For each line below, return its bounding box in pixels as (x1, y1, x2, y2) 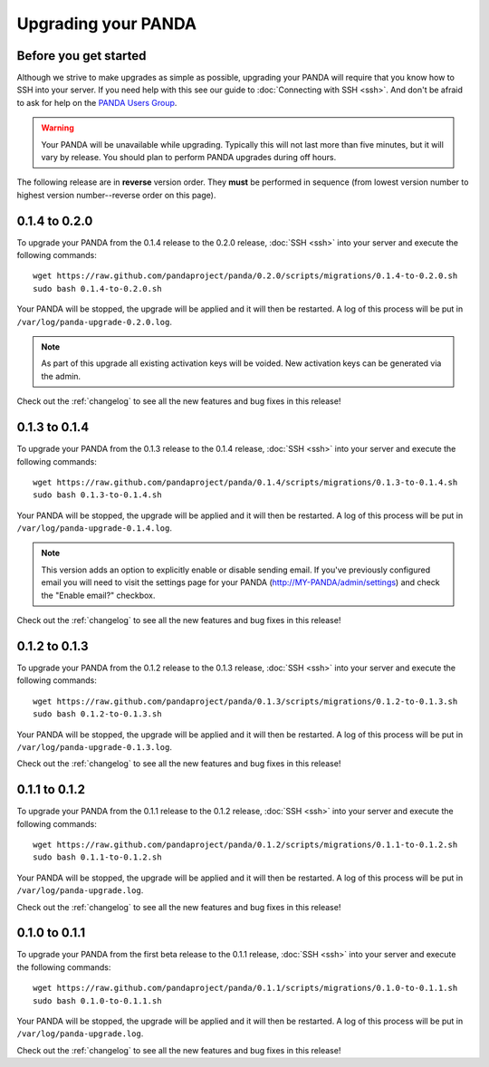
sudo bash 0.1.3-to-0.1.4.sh (33, 490, 162, 500)
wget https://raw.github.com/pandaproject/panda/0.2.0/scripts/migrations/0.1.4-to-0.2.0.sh (33, 271, 458, 281)
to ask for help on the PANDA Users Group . (16, 97, 177, 108)
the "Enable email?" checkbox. (41, 590, 156, 601)
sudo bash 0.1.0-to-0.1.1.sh (33, 995, 162, 1005)
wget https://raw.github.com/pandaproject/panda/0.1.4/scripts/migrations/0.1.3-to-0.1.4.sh (33, 476, 458, 487)
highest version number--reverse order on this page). (16, 189, 216, 200)
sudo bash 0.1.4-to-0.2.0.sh (33, 284, 162, 293)
